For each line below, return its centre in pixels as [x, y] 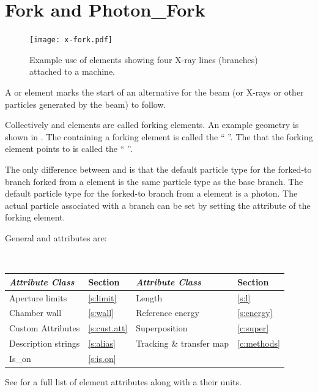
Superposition [162, 328]
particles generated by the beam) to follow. [86, 104]
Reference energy [168, 313]
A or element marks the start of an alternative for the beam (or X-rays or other [154, 92]
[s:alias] [102, 343]
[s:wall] [101, 313]
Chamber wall [35, 313]
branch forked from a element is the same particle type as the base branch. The [154, 181]
